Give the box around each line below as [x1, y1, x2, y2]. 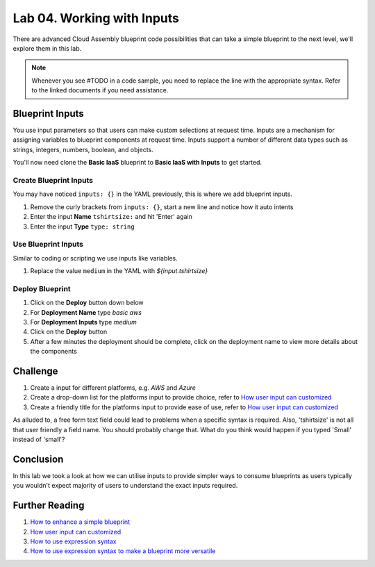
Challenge [12, 365, 58, 377]
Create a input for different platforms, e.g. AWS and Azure [30, 384, 196, 392]
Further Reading [12, 500, 85, 511]
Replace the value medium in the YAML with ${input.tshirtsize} [30, 267, 208, 275]
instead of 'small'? [12, 435, 65, 443]
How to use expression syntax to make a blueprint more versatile [30, 547, 216, 555]
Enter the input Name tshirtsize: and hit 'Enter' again [30, 213, 192, 221]
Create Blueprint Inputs [12, 175, 94, 185]
